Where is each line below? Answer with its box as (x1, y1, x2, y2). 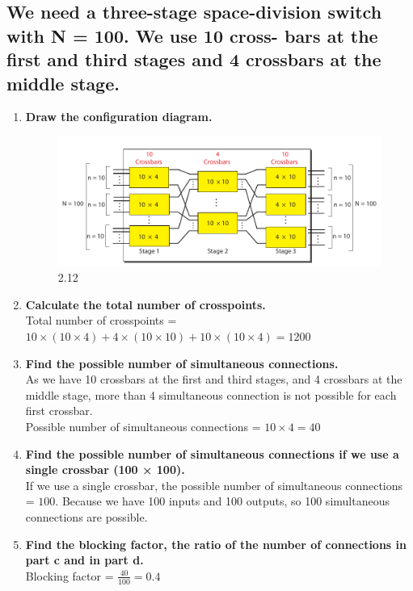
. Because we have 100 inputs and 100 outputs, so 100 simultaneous (55, 492, 390, 509)
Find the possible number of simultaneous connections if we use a (25, 445, 399, 462)
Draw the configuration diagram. (25, 108, 213, 125)
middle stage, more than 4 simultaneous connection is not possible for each (25, 386, 397, 403)
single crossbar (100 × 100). (25, 461, 185, 478)
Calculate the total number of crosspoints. (25, 295, 266, 312)
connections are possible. (25, 509, 148, 526)
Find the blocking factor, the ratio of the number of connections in (25, 535, 407, 552)
